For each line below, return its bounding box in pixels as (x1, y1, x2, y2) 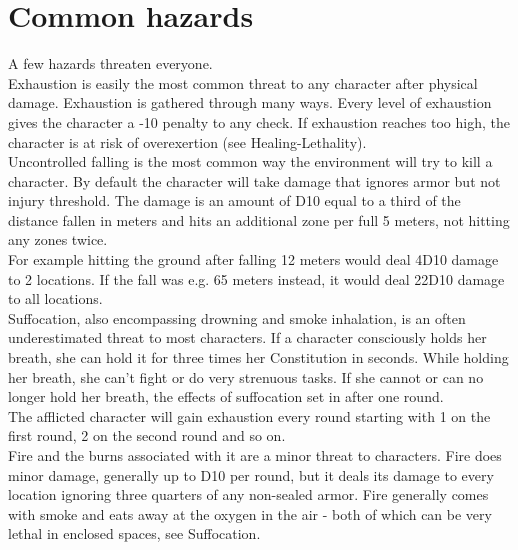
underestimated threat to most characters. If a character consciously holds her (8, 327, 487, 348)
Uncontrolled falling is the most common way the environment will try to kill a (8, 151, 493, 172)
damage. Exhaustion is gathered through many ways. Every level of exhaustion (8, 92, 492, 113)
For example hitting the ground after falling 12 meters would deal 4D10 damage (8, 249, 499, 270)
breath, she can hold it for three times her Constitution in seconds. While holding (8, 347, 509, 368)
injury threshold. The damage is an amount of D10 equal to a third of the (8, 190, 461, 211)
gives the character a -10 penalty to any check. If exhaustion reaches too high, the (8, 111, 510, 132)
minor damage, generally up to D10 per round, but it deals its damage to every (8, 464, 494, 485)
